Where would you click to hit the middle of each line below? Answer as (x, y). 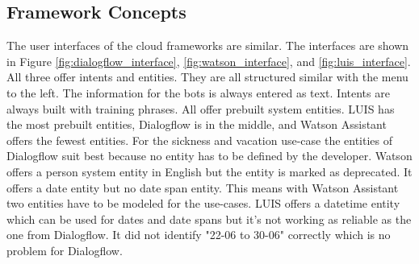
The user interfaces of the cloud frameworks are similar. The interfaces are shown (208, 45)
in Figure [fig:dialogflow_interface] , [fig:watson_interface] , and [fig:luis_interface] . (209, 61)
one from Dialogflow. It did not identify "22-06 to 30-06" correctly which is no (199, 235)
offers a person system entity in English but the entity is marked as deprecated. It (209, 171)
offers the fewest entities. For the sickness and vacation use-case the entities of (200, 140)
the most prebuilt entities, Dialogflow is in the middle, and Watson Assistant (197, 124)
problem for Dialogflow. (65, 250)
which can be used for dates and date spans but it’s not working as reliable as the (209, 219)
